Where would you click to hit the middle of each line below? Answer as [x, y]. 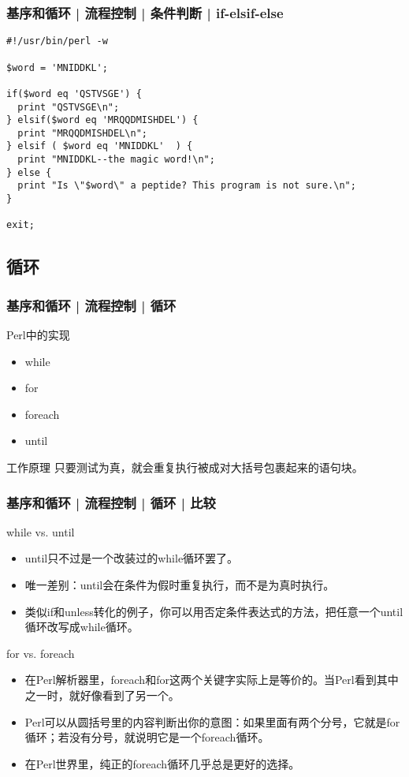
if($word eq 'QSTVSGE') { [74, 93]
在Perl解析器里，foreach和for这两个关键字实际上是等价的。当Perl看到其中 [212, 680]
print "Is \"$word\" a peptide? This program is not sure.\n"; [187, 186]
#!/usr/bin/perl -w [57, 41]
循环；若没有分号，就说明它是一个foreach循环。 [147, 737]
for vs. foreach [41, 653]
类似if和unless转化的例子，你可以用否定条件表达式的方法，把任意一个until [214, 611]
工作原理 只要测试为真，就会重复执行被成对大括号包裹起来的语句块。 [185, 467]
